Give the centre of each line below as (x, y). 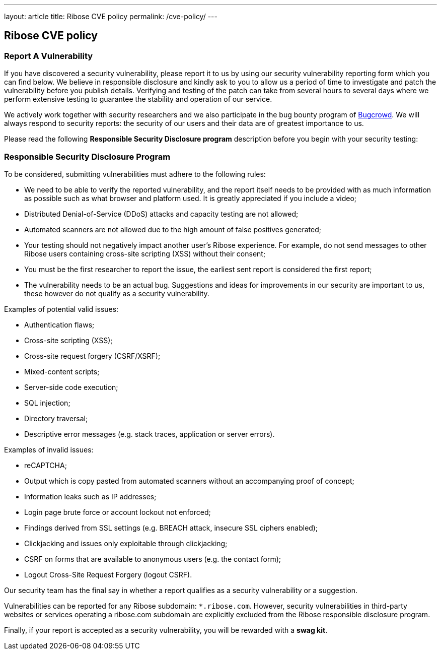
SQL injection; (47, 403)
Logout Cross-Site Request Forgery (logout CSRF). (108, 574)
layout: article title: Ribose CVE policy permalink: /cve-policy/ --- (111, 16)
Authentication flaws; (59, 324)
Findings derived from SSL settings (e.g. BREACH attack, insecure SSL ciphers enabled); (171, 528)
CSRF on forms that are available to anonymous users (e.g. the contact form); (153, 559)
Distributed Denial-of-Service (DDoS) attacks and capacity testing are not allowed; (161, 214)
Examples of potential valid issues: (61, 309)
